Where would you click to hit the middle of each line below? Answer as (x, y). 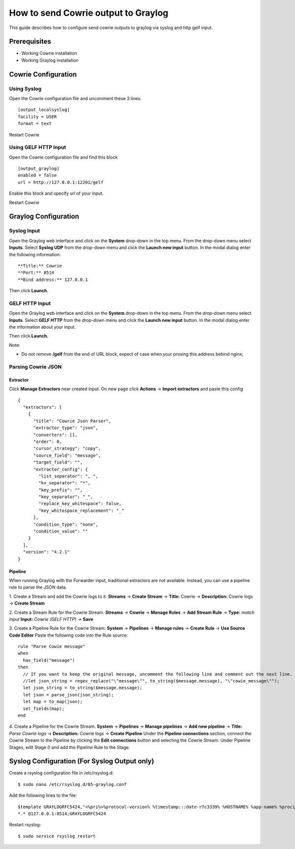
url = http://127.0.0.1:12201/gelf (61, 182)
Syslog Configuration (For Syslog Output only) (82, 761)
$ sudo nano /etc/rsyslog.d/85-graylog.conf (73, 784)
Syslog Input (25, 231)
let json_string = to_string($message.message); (83, 688)
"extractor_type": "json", (66, 428)
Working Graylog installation (50, 60)
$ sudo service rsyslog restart (57, 836)
